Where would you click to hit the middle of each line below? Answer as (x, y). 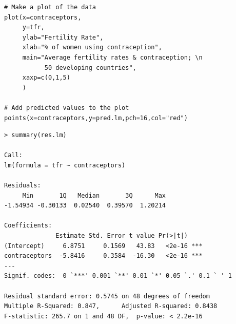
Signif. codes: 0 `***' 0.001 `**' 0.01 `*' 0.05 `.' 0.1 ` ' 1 (118, 276)
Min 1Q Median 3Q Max (94, 195)
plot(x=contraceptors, (43, 17)
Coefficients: (28, 226)
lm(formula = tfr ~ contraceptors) (65, 165)
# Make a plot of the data (50, 7)
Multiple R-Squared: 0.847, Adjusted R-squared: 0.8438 (111, 306)
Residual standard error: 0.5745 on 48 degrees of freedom (107, 296)
